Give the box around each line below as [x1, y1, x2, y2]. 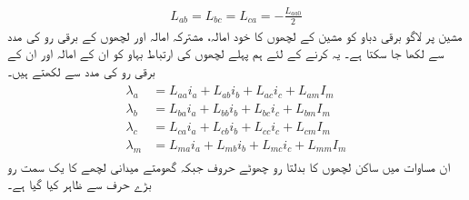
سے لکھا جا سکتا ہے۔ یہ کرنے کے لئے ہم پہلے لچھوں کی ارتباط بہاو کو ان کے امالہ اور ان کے [7, 44, 444, 63]
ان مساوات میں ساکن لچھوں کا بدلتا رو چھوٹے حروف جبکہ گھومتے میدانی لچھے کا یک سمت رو [7, 156, 451, 175]
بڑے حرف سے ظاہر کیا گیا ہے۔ [7, 175, 152, 194]
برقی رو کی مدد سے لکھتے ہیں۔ [7, 61, 155, 80]
